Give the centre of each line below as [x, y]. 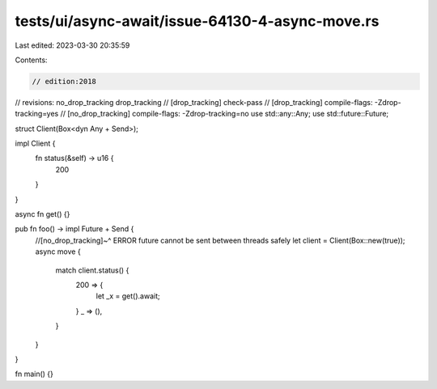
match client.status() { [92, 270]
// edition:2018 [64, 81]
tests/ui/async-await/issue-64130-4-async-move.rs [197, 21]
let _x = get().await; [128, 296]
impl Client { [35, 144]
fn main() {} [34, 374]
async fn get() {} [42, 214]
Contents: [31, 60]
